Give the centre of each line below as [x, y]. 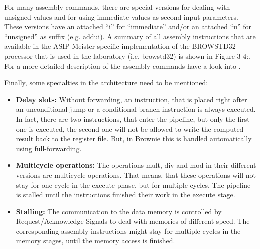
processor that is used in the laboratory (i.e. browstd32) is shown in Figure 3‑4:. [127, 55]
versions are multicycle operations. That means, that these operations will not [136, 175]
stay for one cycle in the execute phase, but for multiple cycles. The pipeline [133, 185]
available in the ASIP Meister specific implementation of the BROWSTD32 [120, 46]
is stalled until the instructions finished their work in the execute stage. [125, 195]
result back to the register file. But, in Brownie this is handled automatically [134, 139]
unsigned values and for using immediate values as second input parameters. [121, 16]
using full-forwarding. [49, 148]
